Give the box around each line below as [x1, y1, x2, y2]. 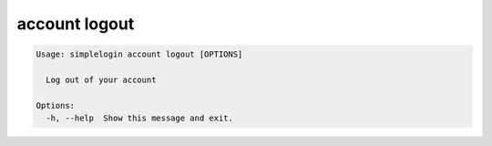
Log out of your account [46, 74, 157, 85]
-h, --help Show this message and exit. [46, 113, 234, 123]
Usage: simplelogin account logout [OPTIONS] [36, 49, 243, 59]
